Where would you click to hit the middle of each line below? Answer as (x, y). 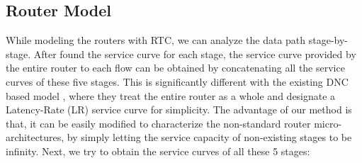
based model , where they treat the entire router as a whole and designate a (171, 95)
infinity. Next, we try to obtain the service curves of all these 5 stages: (158, 151)
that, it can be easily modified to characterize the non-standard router (158, 123)
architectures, (35, 137)
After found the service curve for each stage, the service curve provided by (195, 54)
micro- (328, 123)
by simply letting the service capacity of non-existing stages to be (209, 137)
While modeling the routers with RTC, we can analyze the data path (156, 40)
